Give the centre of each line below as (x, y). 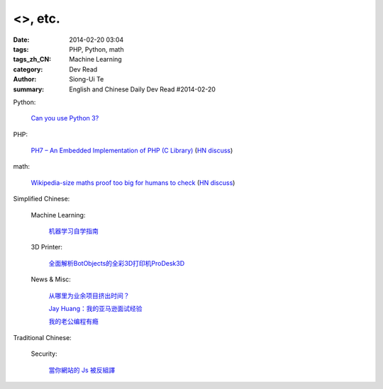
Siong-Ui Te (87, 79)
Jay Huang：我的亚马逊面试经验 (95, 308)
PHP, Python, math (96, 49)
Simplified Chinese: (41, 199)
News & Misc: (51, 279)
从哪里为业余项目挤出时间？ (89, 295)
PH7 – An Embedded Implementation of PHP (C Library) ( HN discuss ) (132, 151)
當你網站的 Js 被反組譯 (82, 370)
